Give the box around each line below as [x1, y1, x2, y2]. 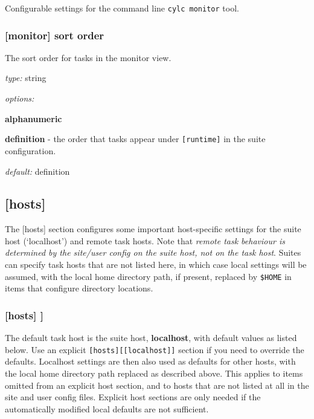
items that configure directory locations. [5, 282, 153, 294]
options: [5, 92, 34, 105]
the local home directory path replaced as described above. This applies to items [5, 366, 303, 379]
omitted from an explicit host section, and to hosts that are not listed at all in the [5, 378, 309, 391]
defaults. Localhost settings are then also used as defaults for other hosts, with [5, 355, 296, 368]
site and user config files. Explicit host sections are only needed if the [5, 391, 261, 403]
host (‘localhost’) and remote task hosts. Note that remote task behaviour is [5, 234, 285, 247]
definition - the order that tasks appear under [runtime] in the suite [5, 132, 266, 145]
